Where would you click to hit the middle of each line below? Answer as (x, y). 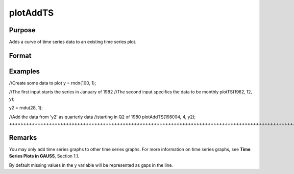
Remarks (23, 138)
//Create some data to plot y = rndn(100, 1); (53, 83)
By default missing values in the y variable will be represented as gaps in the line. (91, 165)
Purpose (22, 30)
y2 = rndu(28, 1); (26, 108)
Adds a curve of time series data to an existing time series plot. (73, 42)
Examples (24, 71)
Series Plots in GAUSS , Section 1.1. (44, 156)
